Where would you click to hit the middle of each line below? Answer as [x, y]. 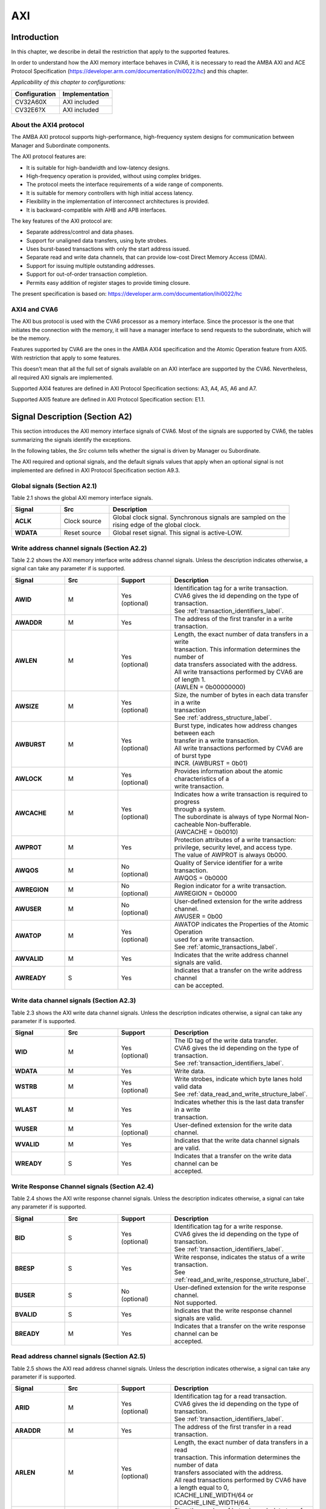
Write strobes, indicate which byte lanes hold [238, 1079]
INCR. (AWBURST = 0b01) [211, 763]
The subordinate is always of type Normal [234, 817]
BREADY [27, 1333]
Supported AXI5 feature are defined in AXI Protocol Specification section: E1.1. [108, 400]
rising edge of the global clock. [157, 525]
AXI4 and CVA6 [35, 309]
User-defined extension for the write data [233, 1125]
